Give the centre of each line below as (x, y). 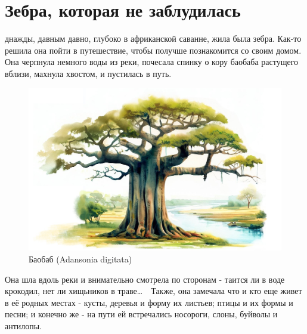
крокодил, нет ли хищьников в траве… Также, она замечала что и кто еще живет (153, 291)
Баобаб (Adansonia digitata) (80, 259)
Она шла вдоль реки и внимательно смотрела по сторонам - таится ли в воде (145, 279)
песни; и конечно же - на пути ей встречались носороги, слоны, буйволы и (141, 314)
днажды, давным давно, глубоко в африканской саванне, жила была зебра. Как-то (153, 38)
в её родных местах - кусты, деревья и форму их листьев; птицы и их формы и (149, 302)
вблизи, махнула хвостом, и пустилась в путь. (88, 73)
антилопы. (24, 325)
